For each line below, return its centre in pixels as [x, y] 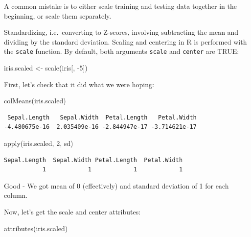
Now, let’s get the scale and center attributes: [72, 211]
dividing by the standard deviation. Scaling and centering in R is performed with [125, 41]
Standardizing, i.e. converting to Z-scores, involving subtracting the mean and [121, 32]
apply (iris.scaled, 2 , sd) [39, 143]
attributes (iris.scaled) [36, 228]
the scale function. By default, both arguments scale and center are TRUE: [122, 51]
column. [16, 195]
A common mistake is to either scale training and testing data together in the [120, 6]
